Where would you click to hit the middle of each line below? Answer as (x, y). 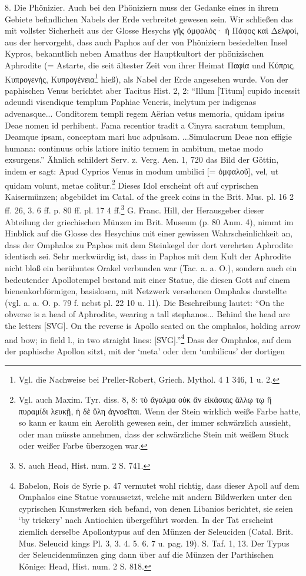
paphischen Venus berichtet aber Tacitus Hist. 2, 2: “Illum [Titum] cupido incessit (153, 90)
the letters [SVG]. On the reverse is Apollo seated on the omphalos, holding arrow (153, 325)
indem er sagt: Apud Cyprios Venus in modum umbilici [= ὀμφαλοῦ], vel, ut (142, 171)
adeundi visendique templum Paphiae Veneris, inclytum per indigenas (131, 102)
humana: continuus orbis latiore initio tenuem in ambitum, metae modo (134, 148)
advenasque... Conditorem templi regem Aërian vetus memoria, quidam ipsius (145, 113)
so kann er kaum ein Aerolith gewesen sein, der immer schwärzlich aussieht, (155, 422)
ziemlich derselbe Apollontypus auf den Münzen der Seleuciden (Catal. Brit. (156, 531)
